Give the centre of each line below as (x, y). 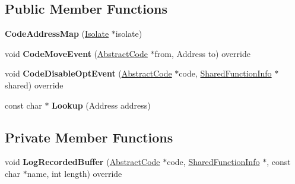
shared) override (34, 85)
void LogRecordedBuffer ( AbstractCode (83, 162)
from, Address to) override (202, 53)
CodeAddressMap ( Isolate (57, 34)
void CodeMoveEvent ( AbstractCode (76, 53)
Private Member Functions (89, 137)
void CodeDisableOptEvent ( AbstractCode (88, 73)
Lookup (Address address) (101, 105)
